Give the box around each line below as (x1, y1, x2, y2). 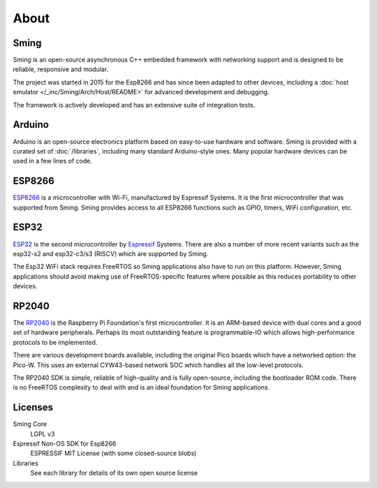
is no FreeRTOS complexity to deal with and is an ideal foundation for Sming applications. (13, 383, 270, 392)
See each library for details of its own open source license (30, 468, 198, 478)
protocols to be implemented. (13, 338, 98, 346)
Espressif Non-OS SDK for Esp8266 (13, 440, 117, 448)
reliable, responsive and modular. (13, 65, 109, 73)
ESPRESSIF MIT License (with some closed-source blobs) (30, 449, 197, 457)
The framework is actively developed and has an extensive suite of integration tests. (13, 101, 256, 109)
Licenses (13, 401, 54, 413)
